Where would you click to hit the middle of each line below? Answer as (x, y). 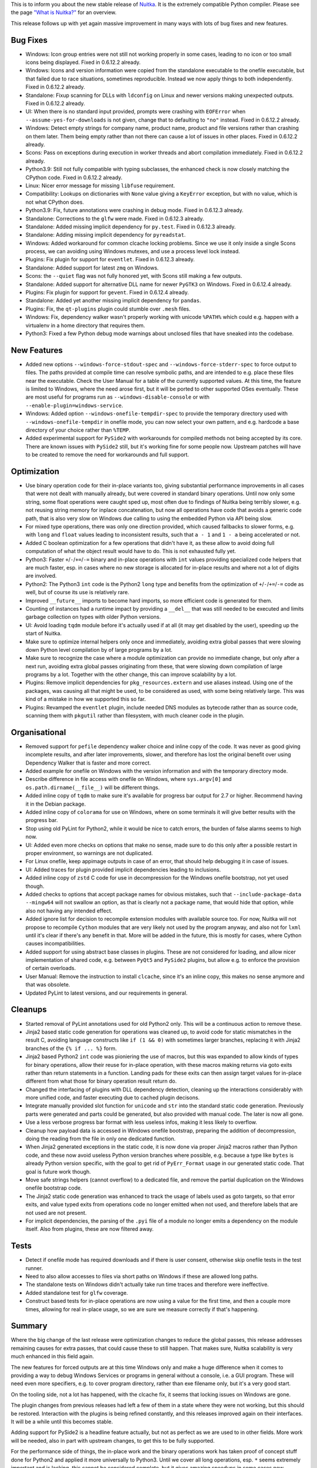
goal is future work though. (58, 1171)
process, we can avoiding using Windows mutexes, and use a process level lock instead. (133, 251)
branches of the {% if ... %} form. (71, 1048)
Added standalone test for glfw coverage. (77, 1292)
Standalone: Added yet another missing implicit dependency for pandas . (113, 301)
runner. (34, 1268)
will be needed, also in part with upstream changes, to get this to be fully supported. (113, 1440)
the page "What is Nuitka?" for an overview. (64, 12)
